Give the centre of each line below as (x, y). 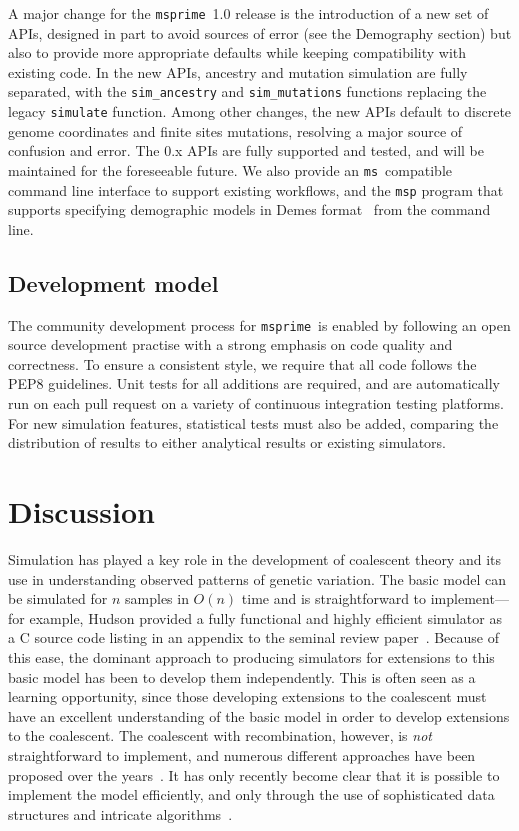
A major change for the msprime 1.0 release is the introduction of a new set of (248, 13)
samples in (157, 598)
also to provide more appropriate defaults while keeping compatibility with (237, 52)
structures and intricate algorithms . (120, 813)
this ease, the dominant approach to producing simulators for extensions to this (251, 656)
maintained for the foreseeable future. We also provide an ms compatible (230, 169)
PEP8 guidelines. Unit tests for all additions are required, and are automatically (254, 383)
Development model (113, 282)
